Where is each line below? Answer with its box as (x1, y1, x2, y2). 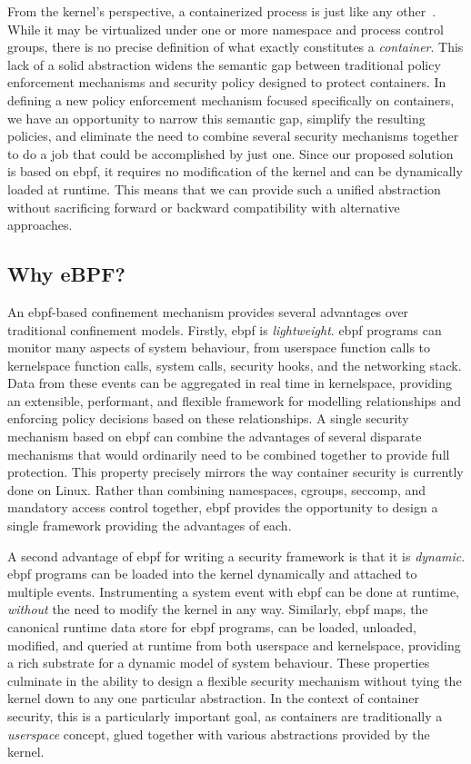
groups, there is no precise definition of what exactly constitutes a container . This (7, 37, 464, 56)
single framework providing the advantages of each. (7, 516, 292, 535)
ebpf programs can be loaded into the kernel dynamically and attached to (7, 564, 417, 583)
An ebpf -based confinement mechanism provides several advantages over (7, 302, 409, 321)
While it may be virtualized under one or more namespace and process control (7, 19, 444, 38)
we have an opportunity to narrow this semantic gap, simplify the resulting (7, 108, 426, 127)
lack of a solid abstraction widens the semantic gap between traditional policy (7, 55, 441, 74)
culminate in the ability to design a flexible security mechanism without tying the (7, 670, 462, 690)
